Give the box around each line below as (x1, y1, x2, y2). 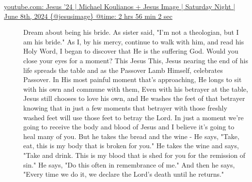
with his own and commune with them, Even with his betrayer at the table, (23, 84, 248, 94)
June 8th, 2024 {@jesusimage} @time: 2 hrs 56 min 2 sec (4, 11, 173, 21)
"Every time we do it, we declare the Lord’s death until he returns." (23, 169, 224, 179)
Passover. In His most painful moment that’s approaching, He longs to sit (23, 74, 242, 84)
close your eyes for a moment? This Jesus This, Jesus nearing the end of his (23, 55, 248, 65)
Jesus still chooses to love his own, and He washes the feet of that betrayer (23, 93, 245, 103)
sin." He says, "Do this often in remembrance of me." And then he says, (23, 159, 235, 169)
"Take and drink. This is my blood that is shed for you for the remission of (23, 150, 246, 160)
